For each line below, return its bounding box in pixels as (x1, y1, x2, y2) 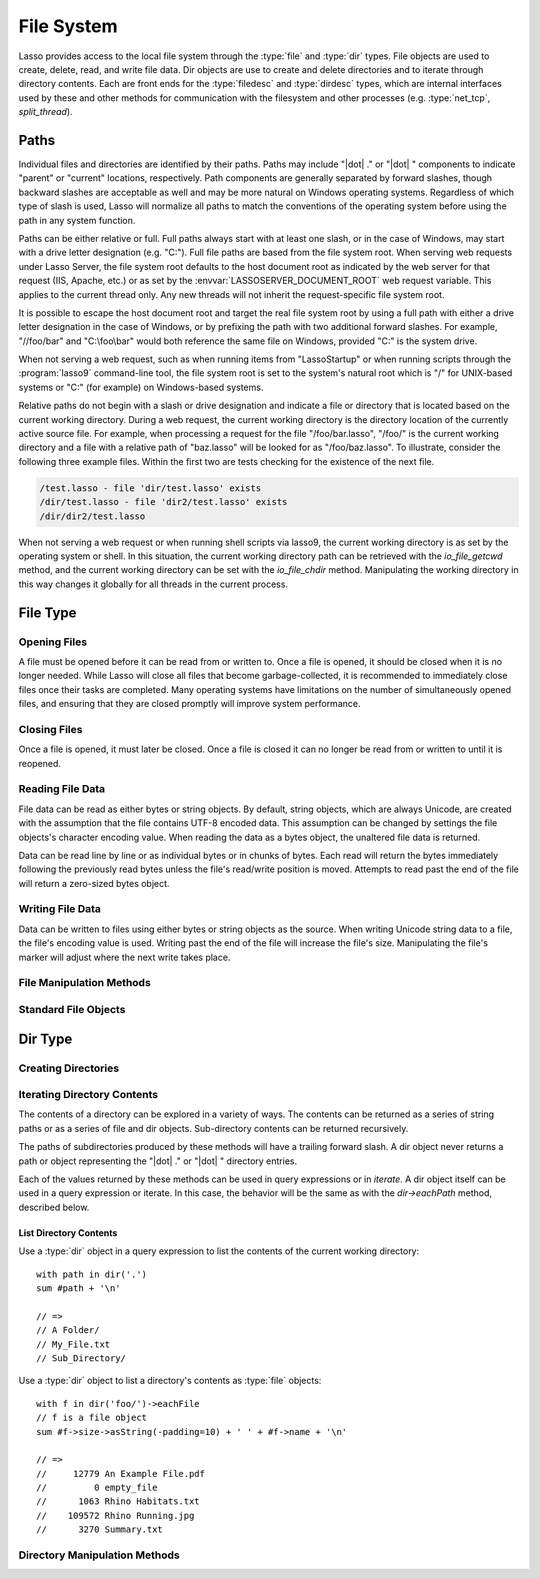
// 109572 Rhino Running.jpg (36, 1510, 195, 1521)
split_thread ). (18, 106, 74, 118)
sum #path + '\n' (36, 1282, 121, 1294)
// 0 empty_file (36, 1482, 158, 1494)
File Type (18, 604, 77, 621)
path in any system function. (18, 214, 136, 226)
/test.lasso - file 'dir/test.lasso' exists (39, 482, 262, 494)
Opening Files (18, 635, 88, 649)
